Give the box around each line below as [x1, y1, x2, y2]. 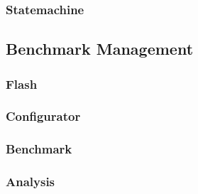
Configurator [6, 107, 81, 125]
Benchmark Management [6, 38, 194, 60]
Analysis [6, 173, 55, 190]
